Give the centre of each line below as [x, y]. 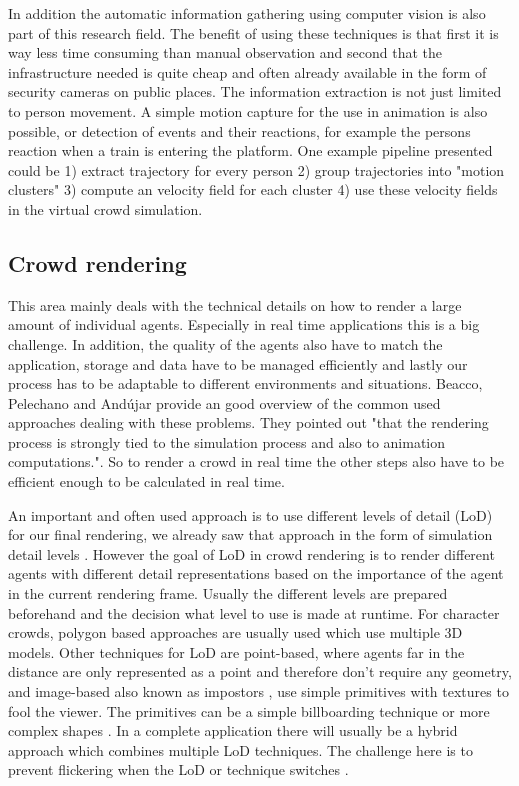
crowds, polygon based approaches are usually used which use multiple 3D [235, 632]
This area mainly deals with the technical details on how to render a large [235, 304]
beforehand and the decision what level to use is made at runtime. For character [254, 612]
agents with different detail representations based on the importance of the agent [256, 573]
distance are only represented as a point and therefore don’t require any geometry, [260, 671]
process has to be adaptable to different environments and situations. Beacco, [245, 383]
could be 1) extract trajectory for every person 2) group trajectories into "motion [256, 169]
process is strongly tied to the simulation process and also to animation [227, 441]
